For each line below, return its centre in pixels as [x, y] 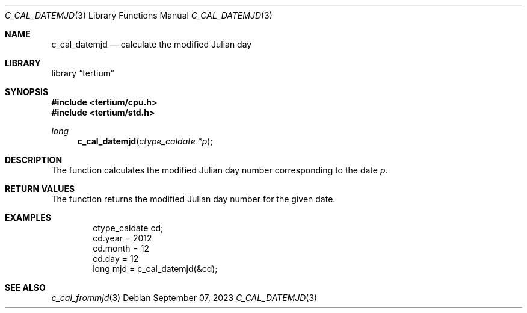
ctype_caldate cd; [128, 228]
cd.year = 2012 [122, 238]
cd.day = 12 [116, 259]
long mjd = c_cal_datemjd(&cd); [155, 269]
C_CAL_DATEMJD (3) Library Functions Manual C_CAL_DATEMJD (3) [139, 15]
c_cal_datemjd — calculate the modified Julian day [152, 44]
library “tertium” [83, 73]
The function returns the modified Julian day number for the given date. [193, 199]
